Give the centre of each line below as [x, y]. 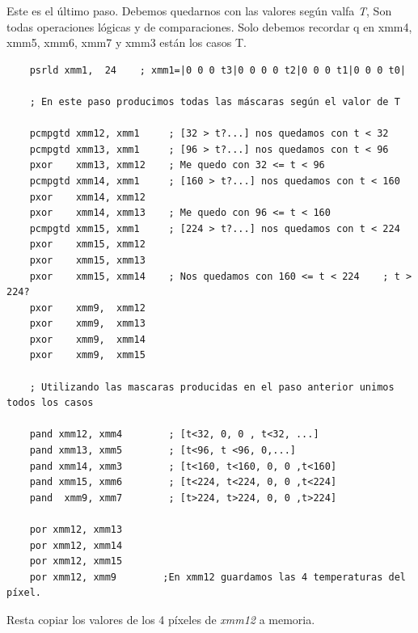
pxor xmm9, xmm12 [87, 308]
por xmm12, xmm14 [76, 545]
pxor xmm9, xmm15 [87, 355]
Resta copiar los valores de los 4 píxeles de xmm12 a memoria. [161, 619]
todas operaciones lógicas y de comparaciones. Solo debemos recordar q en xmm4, [209, 26]
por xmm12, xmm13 [76, 530]
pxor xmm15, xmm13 [87, 260]
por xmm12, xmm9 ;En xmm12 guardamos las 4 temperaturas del [217, 577]
